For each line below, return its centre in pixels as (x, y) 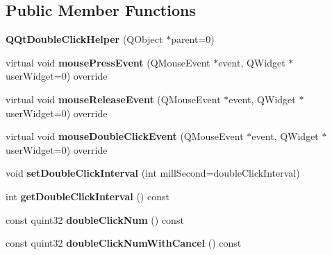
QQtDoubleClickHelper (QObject (84, 39)
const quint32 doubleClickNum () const (95, 219)
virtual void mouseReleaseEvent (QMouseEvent (113, 99)
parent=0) (193, 39)
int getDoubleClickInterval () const (88, 196)
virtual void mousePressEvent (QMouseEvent (108, 62)
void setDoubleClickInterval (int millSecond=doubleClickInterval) (153, 173)
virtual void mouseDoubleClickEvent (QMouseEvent (125, 136)
